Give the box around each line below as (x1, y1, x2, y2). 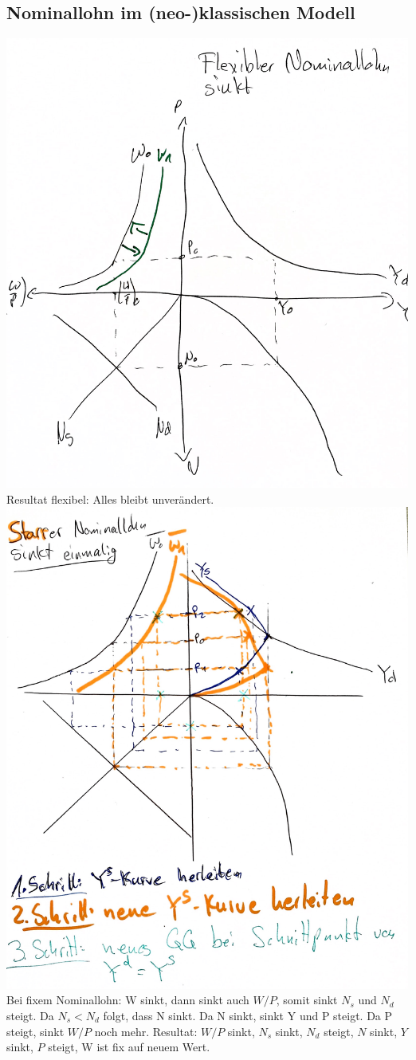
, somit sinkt (276, 991, 338, 1008)
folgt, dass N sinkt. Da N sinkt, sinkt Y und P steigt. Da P (103, 1007, 393, 1023)
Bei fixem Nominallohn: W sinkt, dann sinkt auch (6, 991, 249, 1008)
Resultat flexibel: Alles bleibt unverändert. (6, 490, 214, 507)
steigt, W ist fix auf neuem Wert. (48, 1038, 210, 1055)
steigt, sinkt (6, 1023, 65, 1039)
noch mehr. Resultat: (94, 1023, 198, 1039)
